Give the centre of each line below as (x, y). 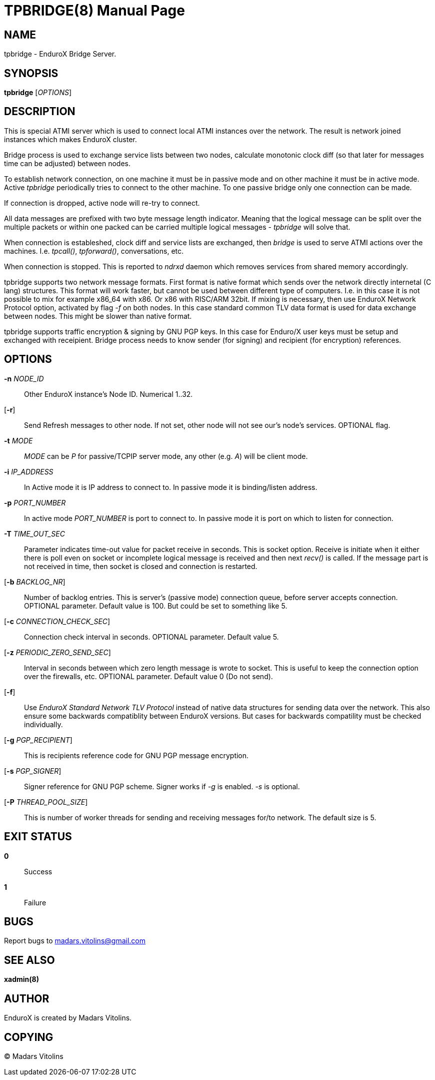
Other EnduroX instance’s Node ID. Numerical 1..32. (108, 394)
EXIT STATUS (38, 837)
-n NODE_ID (24, 378)
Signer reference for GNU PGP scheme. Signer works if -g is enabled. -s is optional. (162, 786)
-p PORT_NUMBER (35, 502)
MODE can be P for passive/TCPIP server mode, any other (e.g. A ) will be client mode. (166, 456)
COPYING (29, 1037)
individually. (43, 724)
